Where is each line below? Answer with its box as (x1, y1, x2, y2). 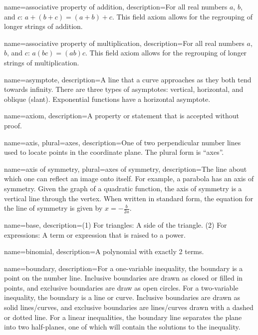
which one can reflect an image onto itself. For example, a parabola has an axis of (4, 173, 254, 184)
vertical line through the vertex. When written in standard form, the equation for (4, 193, 254, 203)
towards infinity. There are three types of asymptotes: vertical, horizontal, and (4, 84, 244, 94)
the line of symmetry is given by (4, 203, 103, 213)
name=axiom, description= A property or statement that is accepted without (4, 110, 239, 121)
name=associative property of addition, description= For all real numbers (4, 1, 228, 11)
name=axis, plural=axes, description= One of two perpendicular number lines (4, 137, 241, 147)
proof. (4, 120, 22, 130)
